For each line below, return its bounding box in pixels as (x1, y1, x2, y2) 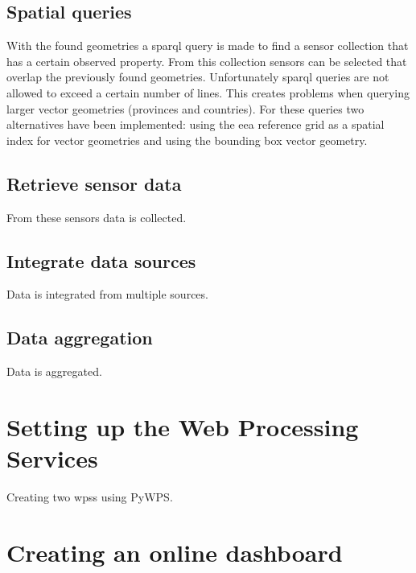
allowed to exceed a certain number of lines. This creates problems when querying (6, 84, 410, 101)
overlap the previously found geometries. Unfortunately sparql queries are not (6, 68, 389, 85)
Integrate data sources (6, 248, 196, 273)
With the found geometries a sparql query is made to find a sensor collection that (6, 37, 409, 54)
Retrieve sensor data (6, 171, 182, 196)
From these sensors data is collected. (6, 208, 187, 225)
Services (6, 442, 98, 475)
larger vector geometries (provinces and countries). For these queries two (6, 100, 365, 117)
